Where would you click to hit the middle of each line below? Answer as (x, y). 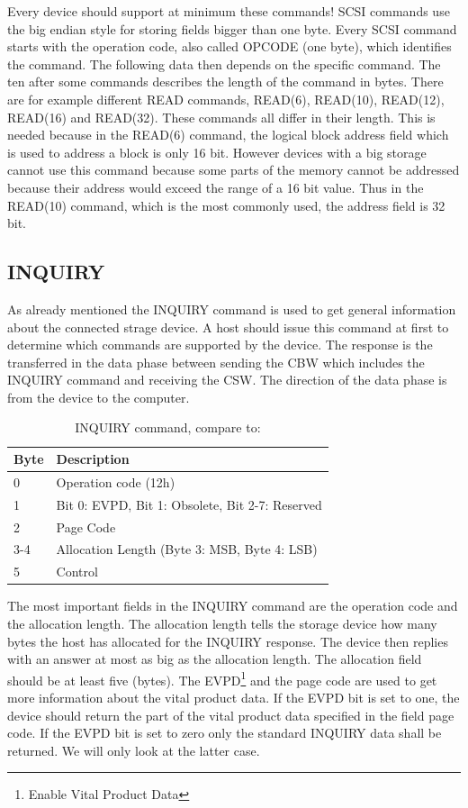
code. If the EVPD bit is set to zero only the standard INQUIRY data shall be (225, 733)
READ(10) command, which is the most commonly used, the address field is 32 (226, 205)
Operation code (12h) (116, 481)
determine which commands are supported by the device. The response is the (220, 345)
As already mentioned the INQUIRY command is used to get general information (232, 309)
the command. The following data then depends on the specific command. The (224, 64)
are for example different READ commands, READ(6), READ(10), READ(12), (226, 99)
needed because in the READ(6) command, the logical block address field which (228, 135)
